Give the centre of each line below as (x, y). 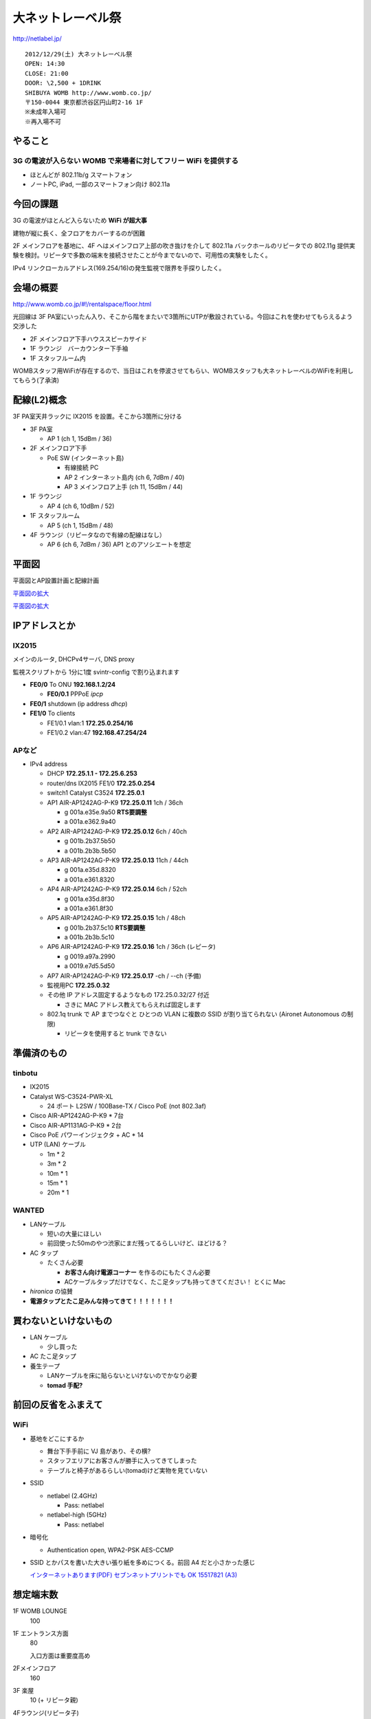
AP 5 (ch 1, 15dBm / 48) (80, 525)
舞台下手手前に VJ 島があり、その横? (99, 1452)
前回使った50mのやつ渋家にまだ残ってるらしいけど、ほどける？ (137, 1243)
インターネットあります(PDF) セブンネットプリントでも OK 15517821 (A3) (134, 1575)
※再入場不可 (43, 121)
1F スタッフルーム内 (58, 358)
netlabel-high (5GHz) (77, 1515)
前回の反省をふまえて (58, 1405)
